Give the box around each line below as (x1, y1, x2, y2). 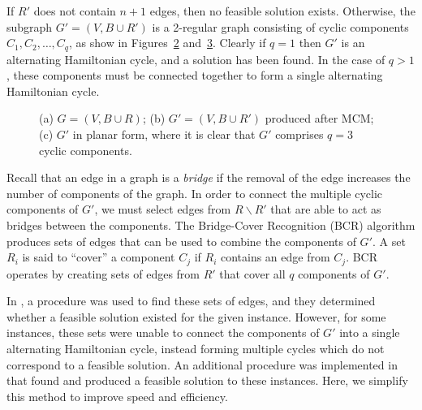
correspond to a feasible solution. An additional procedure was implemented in (6, 356, 398, 373)
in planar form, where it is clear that (72, 126, 256, 143)
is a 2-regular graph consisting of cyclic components (152, 18, 409, 35)
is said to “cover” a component (22, 248, 175, 265)
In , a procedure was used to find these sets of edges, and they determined (6, 292, 376, 309)
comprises (275, 126, 324, 143)
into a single (339, 324, 400, 341)
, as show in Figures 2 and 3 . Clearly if (69, 34, 266, 51)
